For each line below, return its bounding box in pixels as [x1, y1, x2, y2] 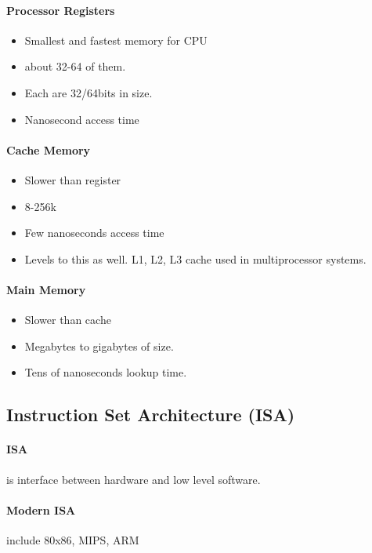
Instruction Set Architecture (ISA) [6, 402, 295, 427]
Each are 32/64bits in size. [24, 84, 153, 100]
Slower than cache [24, 311, 111, 328]
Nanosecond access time [24, 111, 139, 127]
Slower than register [24, 171, 121, 187]
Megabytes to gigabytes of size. [24, 337, 174, 354]
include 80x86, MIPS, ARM [6, 531, 139, 548]
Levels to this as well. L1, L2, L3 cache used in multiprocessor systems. [24, 250, 367, 267]
